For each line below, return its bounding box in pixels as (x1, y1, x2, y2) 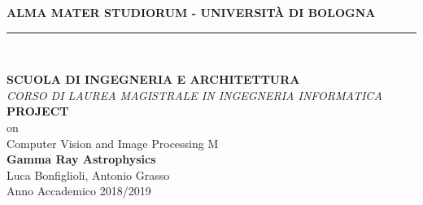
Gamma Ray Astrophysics (7, 150, 156, 168)
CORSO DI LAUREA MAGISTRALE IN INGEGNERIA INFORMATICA (7, 86, 382, 103)
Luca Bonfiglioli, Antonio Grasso (7, 166, 170, 183)
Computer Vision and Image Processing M (7, 134, 219, 151)
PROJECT (7, 102, 69, 120)
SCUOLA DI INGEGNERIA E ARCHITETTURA (7, 71, 300, 88)
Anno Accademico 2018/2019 (7, 182, 151, 199)
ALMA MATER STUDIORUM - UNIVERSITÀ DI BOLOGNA (7, 4, 376, 20)
